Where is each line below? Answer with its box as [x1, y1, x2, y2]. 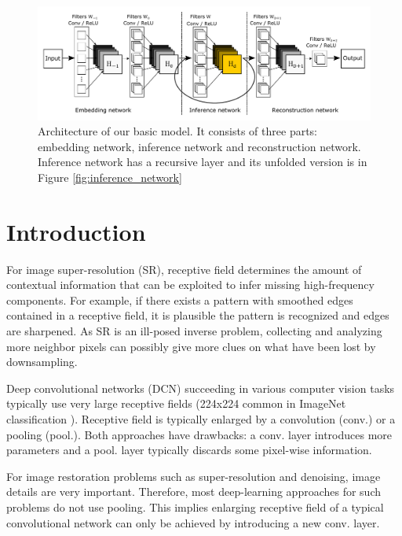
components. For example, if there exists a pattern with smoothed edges [6, 291, 353, 308]
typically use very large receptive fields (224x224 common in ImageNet [6, 395, 346, 412]
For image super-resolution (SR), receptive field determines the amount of [6, 261, 362, 277]
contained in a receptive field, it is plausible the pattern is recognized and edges [6, 307, 389, 323]
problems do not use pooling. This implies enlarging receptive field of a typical [6, 498, 384, 515]
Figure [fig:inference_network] [38, 168, 182, 185]
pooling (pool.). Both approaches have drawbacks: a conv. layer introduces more [6, 426, 393, 442]
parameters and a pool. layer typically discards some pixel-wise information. [6, 442, 372, 458]
